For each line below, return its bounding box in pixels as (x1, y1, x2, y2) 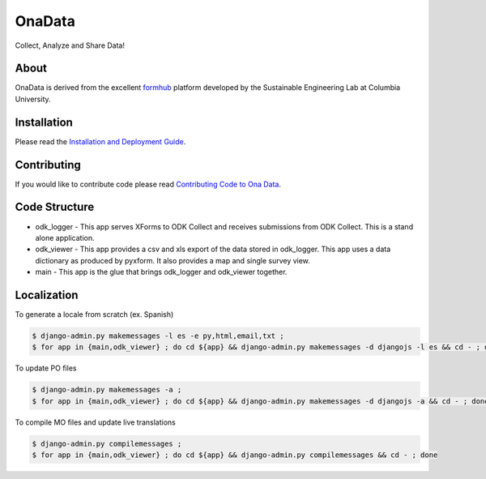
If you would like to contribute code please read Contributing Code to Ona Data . (15, 179, 281, 189)
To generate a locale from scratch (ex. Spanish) (15, 310, 174, 319)
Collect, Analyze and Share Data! (15, 41, 126, 50)
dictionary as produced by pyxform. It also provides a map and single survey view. (35, 255, 311, 265)
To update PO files (15, 363, 77, 373)
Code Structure (15, 200, 95, 214)
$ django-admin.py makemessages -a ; (32, 385, 182, 395)
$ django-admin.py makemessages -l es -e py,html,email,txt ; (32, 331, 284, 340)
